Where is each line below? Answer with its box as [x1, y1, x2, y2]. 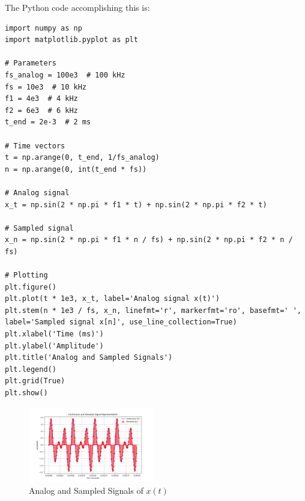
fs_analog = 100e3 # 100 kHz [5, 70, 125, 79]
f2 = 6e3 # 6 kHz [5, 106, 78, 115]
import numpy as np [5, 23, 82, 32]
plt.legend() [5, 365, 56, 374]
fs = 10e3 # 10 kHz [5, 82, 87, 91]
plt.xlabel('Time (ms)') [5, 330, 104, 339]
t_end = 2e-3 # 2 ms [5, 118, 91, 127]
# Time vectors [5, 141, 65, 150]
